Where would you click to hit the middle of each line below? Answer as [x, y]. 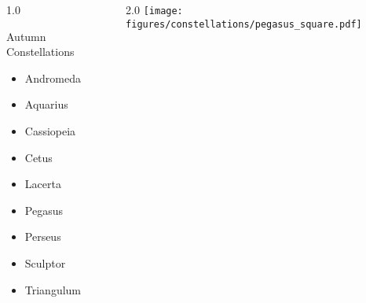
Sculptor [45, 262]
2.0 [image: [154, 9]
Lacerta [43, 184]
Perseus [43, 236]
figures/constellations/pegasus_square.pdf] [244, 24]
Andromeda [53, 78]
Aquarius [46, 104]
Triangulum [53, 289]
